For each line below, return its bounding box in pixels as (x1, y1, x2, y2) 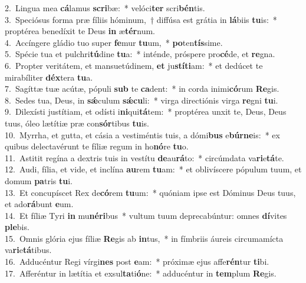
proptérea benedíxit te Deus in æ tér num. (5, 25, 155, 37)
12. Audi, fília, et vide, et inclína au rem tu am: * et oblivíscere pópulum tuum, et (5, 163, 302, 175)
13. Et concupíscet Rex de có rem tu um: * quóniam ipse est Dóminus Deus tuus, (5, 186, 296, 198)
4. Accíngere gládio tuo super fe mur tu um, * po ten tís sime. (5, 36, 223, 48)
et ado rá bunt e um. (5, 198, 74, 210)
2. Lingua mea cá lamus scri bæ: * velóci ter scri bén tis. (5, 2, 205, 14)
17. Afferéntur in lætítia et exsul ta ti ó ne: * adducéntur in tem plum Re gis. (5, 267, 277, 279)
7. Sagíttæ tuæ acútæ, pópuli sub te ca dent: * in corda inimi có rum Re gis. (5, 82, 279, 95)
